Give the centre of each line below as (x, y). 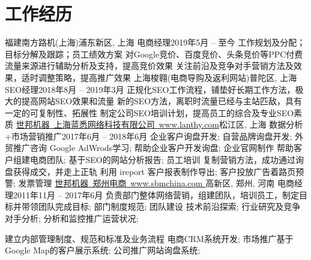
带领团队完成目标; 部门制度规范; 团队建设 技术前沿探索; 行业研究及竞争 (161, 206)
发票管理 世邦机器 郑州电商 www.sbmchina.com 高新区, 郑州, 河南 (146, 183)
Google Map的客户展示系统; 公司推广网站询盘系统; (103, 250)
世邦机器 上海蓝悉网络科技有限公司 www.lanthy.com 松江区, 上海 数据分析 (159, 124)
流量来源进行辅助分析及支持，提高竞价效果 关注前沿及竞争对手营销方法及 (149, 66)
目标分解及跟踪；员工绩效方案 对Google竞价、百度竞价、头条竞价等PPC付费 (154, 54)
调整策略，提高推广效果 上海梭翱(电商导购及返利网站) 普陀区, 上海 (168, 77)
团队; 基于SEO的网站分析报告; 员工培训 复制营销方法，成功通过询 (175, 160)
